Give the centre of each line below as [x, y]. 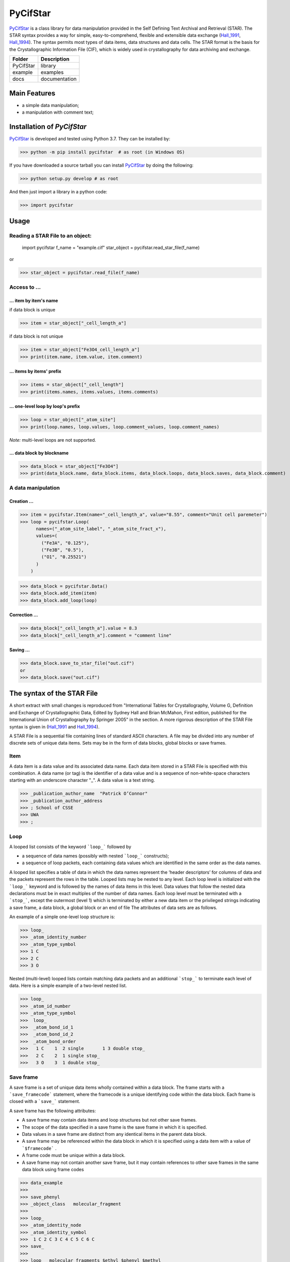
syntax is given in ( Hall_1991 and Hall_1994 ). [54, 726]
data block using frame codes [53, 1169]
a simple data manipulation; [50, 105]
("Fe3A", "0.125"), [65, 543]
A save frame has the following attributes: [52, 1111]
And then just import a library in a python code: [58, 191]
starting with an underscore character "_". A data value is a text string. [82, 780]
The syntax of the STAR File [54, 693]
